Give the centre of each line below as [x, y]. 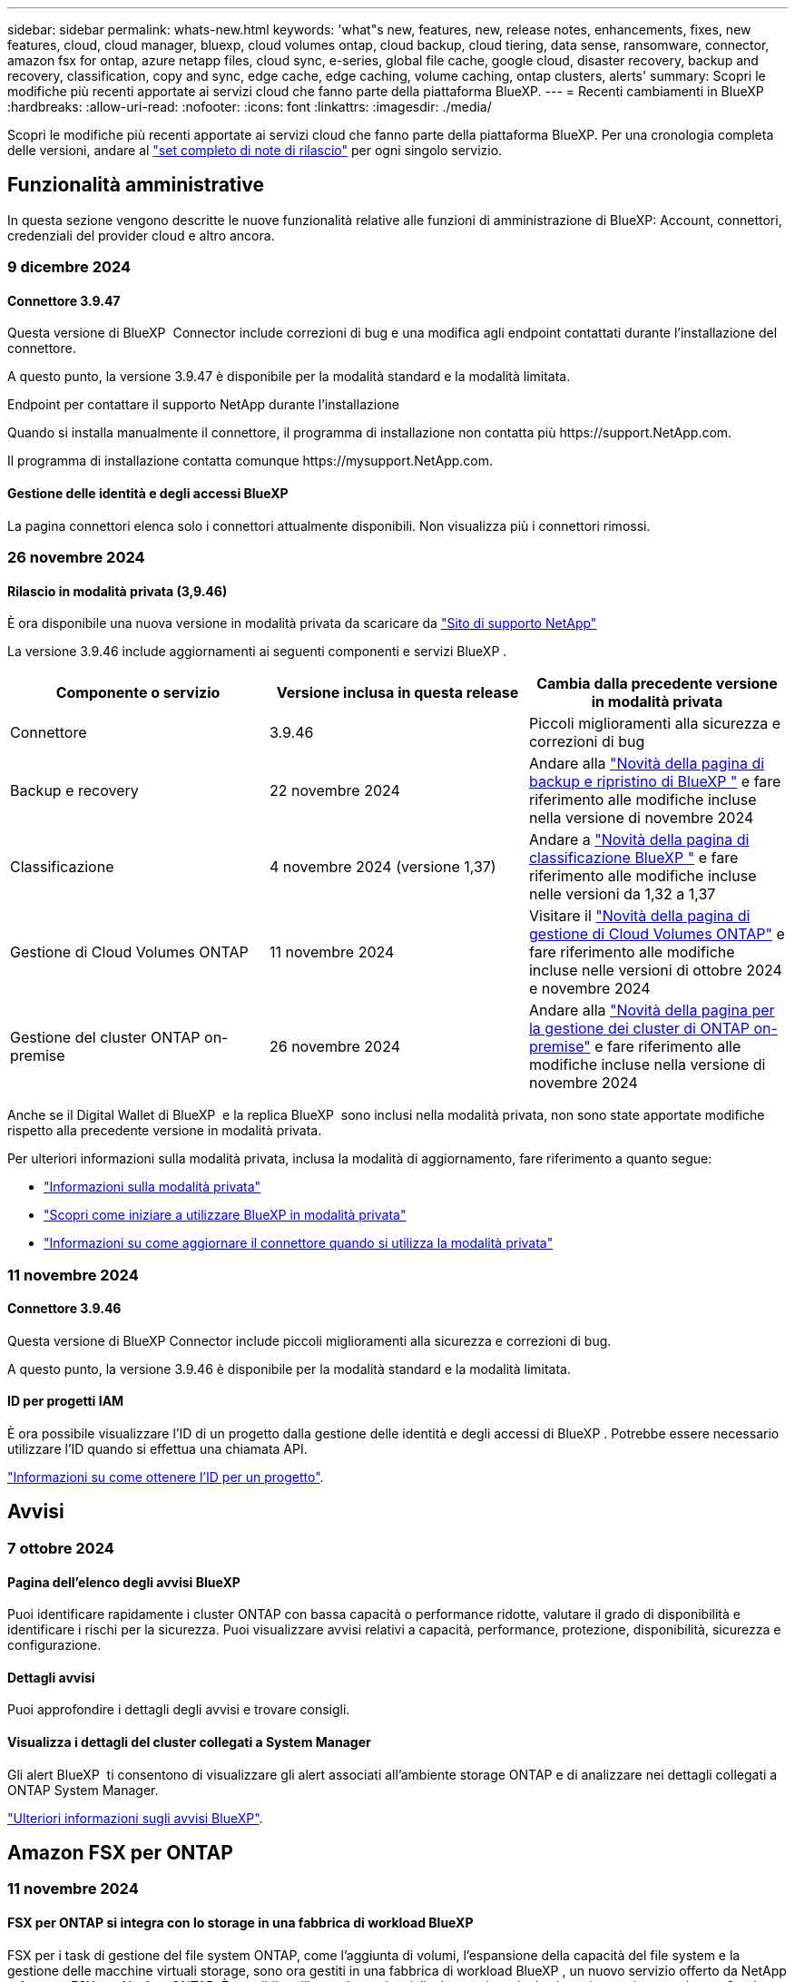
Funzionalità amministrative [136, 185]
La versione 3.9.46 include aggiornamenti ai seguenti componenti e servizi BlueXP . [257, 652]
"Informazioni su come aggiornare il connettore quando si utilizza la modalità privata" [299, 1243]
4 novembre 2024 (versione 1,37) [383, 867]
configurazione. [54, 1645]
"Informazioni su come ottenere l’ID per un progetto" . [166, 1477]
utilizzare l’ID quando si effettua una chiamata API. [157, 1449]
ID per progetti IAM [66, 1401]
